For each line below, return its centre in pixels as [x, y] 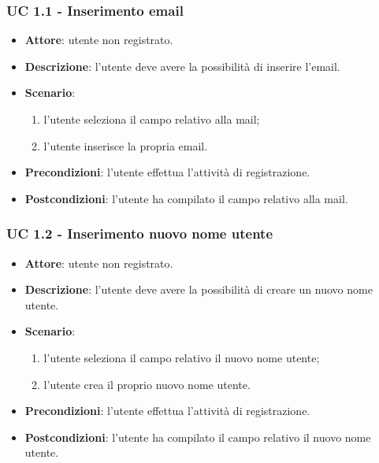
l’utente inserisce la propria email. [126, 145]
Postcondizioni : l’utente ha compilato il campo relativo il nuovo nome [198, 437]
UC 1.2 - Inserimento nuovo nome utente [139, 233]
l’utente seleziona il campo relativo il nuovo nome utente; [182, 357]
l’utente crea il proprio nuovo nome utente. [147, 384]
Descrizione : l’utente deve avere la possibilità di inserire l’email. [182, 66]
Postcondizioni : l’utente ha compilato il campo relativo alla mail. [186, 198]
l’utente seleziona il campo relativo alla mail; [152, 119]
